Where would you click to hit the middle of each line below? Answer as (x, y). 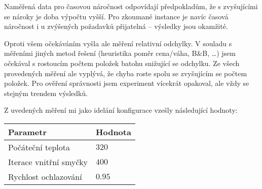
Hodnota (114, 132)
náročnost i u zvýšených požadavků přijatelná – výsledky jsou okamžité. (116, 26)
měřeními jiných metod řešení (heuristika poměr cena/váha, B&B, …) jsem (120, 53)
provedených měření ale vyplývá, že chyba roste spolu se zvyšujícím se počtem (126, 73)
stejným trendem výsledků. (46, 93)
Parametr (28, 132)
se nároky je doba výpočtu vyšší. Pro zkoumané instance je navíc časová (116, 16)
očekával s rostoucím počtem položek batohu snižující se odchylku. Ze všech (122, 63)
